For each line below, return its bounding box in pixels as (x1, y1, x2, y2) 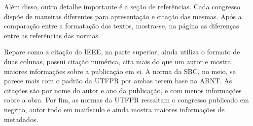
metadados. (4, 114, 38, 124)
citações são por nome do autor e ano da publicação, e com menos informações (4, 85, 242, 95)
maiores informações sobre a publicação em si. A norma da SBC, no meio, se (4, 66, 236, 76)
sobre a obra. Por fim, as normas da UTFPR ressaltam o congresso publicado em (4, 95, 249, 105)
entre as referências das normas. (4, 30, 100, 40)
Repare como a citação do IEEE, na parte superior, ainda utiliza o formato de (4, 47, 240, 57)
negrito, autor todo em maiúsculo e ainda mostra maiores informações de (4, 104, 225, 114)
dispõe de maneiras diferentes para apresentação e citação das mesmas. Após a (4, 11, 242, 21)
